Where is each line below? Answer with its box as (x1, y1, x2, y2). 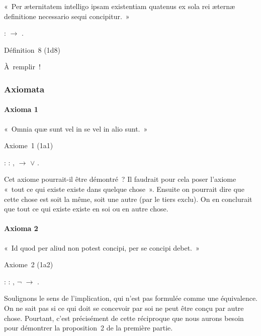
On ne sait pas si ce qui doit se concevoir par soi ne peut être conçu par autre (4, 302, 244, 313)
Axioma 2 (4, 223, 38, 234)
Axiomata (4, 82, 45, 95)
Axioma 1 (4, 104, 38, 115)
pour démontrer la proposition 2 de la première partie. (4, 322, 173, 333)
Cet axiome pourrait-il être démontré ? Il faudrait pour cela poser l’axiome (4, 174, 236, 184)
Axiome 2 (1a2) (4, 259, 53, 270)
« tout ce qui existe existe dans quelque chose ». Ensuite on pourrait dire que (4, 183, 244, 194)
